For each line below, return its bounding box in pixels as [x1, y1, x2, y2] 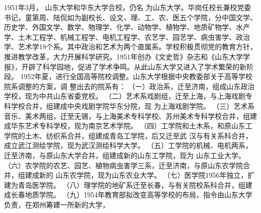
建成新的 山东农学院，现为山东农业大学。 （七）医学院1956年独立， [25, 170, 248, 180]
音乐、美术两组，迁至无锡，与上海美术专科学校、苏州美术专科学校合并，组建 [4, 110, 257, 121]
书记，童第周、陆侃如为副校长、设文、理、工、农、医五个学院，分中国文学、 [4, 12, 257, 22]
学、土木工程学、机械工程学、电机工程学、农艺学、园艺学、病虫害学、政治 [4, 31, 250, 42]
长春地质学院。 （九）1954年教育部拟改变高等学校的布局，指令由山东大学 [11, 189, 252, 200]
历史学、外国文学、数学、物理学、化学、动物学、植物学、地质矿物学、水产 [4, 22, 250, 32]
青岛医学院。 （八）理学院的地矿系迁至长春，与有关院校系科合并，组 [18, 179, 245, 190]
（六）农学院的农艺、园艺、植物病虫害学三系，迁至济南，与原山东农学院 [4, 160, 243, 170]
